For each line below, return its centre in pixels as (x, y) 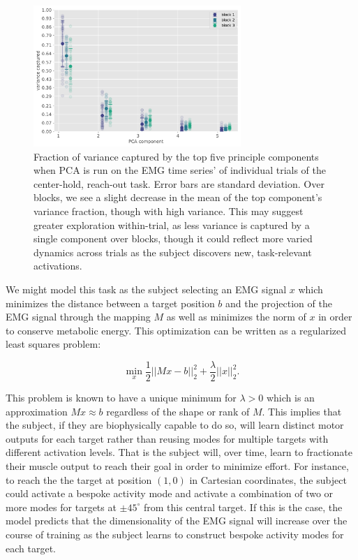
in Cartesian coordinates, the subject (268, 479)
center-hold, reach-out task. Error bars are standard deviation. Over (179, 183)
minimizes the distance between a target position (110, 303)
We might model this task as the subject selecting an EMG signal (146, 289)
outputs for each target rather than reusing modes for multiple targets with (167, 438)
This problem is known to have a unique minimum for (121, 397)
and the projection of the (279, 303)
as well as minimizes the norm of (236, 317)
